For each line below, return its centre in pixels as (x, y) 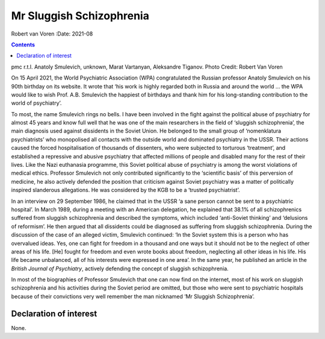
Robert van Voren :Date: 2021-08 (52, 34)
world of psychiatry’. (36, 103)
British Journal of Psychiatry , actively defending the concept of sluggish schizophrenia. (120, 269)
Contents (23, 45)
